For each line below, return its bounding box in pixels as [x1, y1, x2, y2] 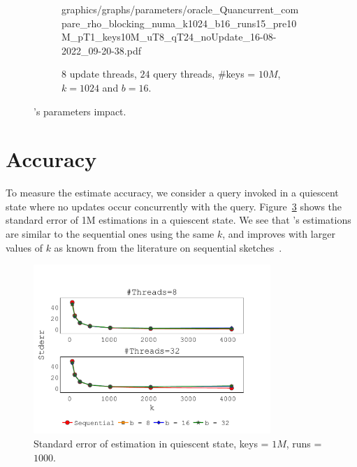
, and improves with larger [222, 227, 335, 241]
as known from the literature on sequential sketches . [54, 240, 282, 254]
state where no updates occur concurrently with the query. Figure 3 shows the [6, 199, 342, 213]
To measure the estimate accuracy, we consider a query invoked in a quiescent [6, 185, 339, 200]
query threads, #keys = [153, 66, 256, 81]
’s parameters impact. [34, 103, 126, 118]
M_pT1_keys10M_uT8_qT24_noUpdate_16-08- [61, 29, 277, 44]
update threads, [69, 66, 137, 81]
